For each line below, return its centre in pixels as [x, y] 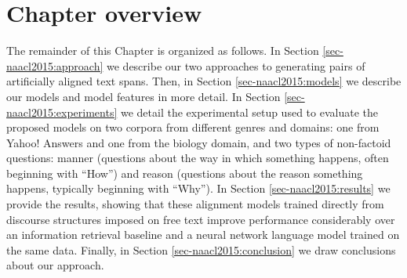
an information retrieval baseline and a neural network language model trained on [203, 235]
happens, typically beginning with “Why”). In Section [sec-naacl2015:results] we [198, 188]
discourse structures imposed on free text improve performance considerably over [201, 219]
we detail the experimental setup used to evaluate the [249, 112]
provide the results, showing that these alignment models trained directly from [195, 204]
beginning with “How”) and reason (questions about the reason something [185, 173]
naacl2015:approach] [55, 65]
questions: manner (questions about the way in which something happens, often [198, 158]
